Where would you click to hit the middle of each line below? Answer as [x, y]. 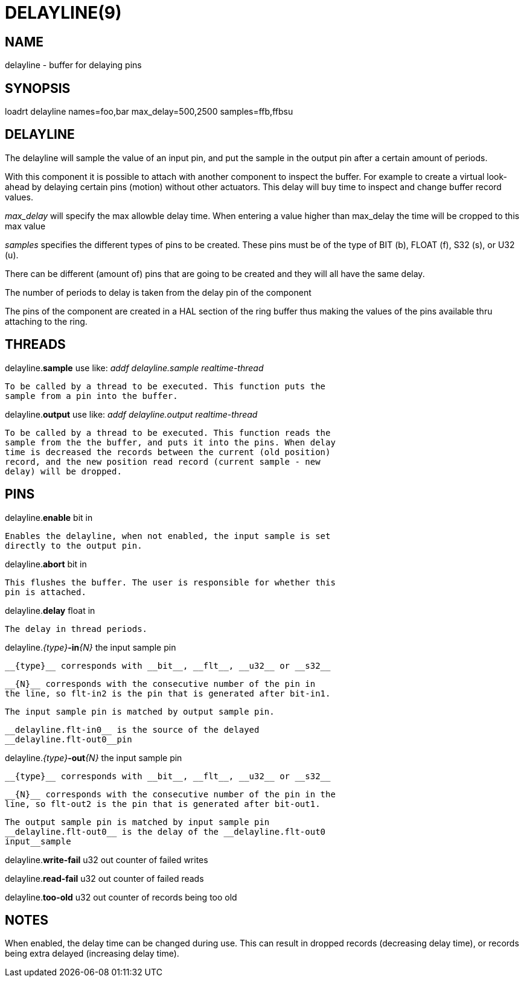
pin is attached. [46, 592]
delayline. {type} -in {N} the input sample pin [91, 647]
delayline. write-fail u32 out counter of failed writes [107, 859]
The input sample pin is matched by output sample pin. [140, 711]
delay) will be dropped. [63, 471]
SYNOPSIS [38, 88]
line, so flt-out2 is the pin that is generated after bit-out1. [163, 804]
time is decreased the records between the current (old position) [168, 452]
